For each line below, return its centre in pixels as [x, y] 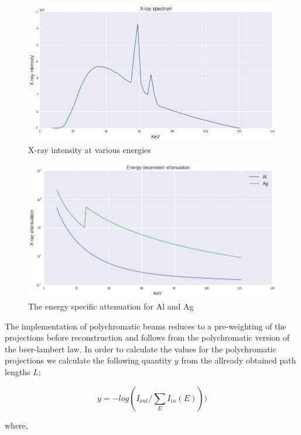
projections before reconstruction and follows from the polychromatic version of [147, 337]
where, [16, 425]
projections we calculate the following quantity [88, 360]
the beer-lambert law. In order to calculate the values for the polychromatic [141, 349]
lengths [18, 372]
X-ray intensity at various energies [90, 149]
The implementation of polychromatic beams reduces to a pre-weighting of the [146, 326]
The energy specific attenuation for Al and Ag [111, 306]
